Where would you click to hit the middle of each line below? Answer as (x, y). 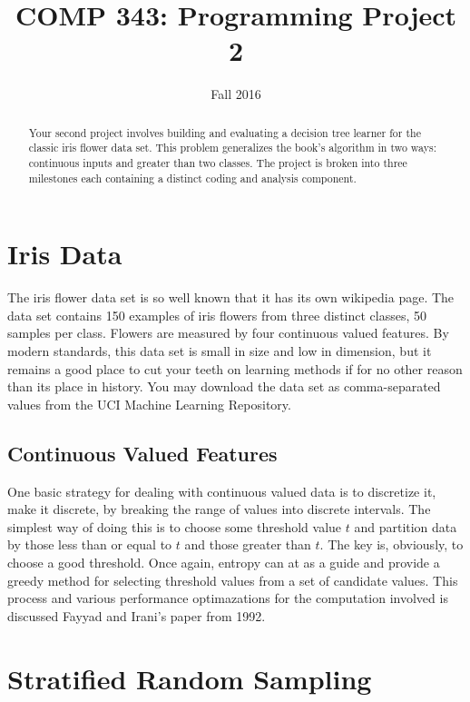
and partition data (406, 526)
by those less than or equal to (90, 544)
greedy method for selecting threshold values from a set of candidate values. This (233, 580)
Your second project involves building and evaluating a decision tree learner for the (225, 132)
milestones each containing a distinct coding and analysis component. (192, 178)
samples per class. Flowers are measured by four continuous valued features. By (228, 333)
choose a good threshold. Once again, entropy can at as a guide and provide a (224, 562)
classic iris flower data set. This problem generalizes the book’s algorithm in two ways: (232, 148)
